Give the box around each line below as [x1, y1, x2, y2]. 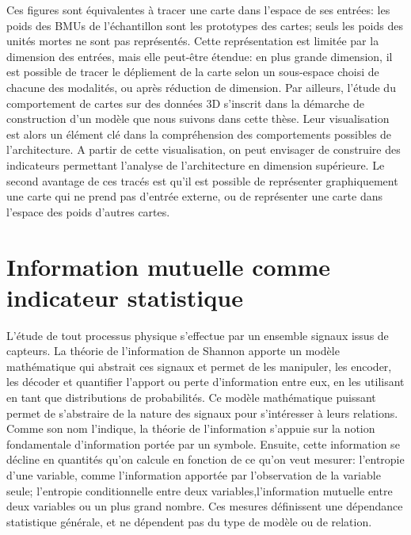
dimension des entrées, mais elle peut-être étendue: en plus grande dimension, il [6, 48, 393, 64]
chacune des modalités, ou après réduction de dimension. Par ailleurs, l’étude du [6, 78, 396, 95]
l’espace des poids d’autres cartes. [6, 203, 170, 220]
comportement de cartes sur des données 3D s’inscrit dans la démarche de [6, 94, 364, 111]
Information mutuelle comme [6, 250, 331, 282]
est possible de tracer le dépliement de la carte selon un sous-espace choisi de [6, 63, 379, 80]
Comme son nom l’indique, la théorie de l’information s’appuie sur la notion [6, 420, 375, 437]
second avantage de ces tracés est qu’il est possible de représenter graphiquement [6, 172, 398, 189]
